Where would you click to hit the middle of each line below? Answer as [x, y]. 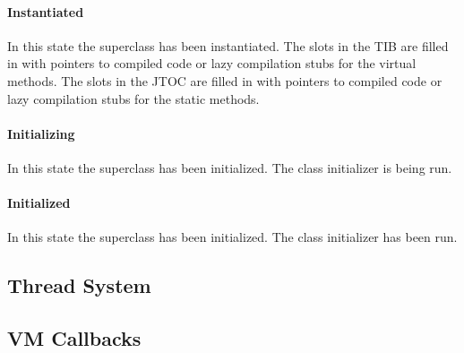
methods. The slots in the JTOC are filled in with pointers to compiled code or [225, 80]
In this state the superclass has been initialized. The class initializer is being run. [230, 167]
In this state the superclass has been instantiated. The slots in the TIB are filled [228, 45]
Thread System [79, 285]
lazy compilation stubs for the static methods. [133, 98]
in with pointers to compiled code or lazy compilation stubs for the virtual [212, 63]
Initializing [41, 133]
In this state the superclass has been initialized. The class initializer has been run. [232, 237]
